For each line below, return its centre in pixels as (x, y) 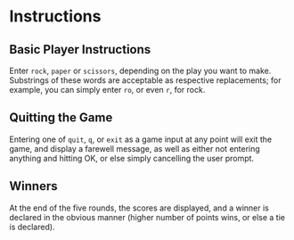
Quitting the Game (61, 118)
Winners (33, 186)
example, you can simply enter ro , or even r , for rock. (107, 90)
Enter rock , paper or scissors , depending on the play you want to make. (140, 70)
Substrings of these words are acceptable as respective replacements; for (145, 80)
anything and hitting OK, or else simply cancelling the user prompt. (132, 158)
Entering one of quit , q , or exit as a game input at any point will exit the (141, 139)
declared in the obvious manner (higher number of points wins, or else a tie (147, 217)
